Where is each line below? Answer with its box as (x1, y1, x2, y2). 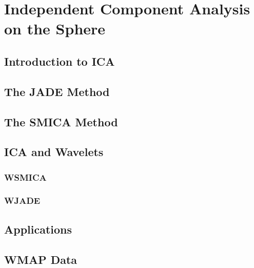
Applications (4, 221, 72, 237)
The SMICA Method (4, 113, 118, 129)
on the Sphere (4, 18, 106, 39)
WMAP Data (4, 251, 77, 267)
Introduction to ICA (4, 53, 115, 69)
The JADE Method (4, 83, 110, 99)
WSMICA (4, 170, 47, 183)
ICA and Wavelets (4, 144, 104, 160)
